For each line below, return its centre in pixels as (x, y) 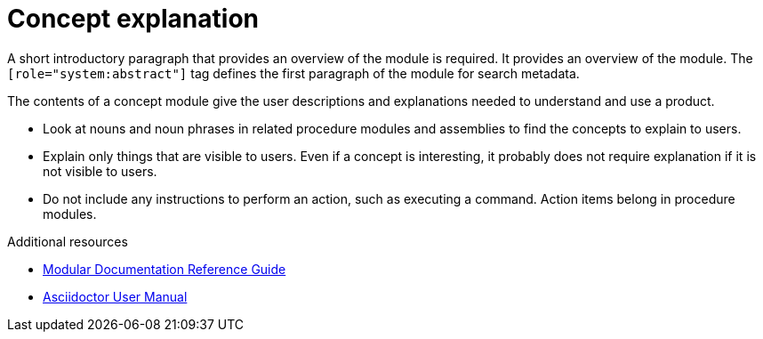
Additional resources (68, 241)
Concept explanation (133, 19)
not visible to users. (100, 171)
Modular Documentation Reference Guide (165, 269)
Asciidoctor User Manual (115, 296)
